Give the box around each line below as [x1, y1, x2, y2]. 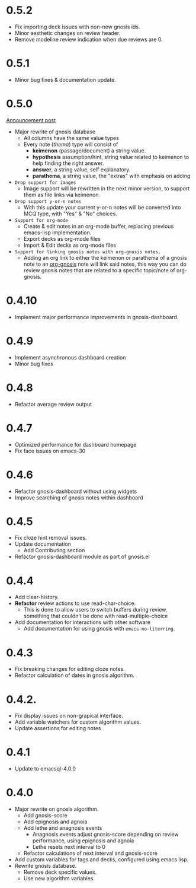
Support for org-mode [14, 217, 68, 223]
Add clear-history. [14, 594, 59, 601]
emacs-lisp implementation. [23, 229, 92, 236]
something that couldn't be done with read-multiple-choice [23, 612, 168, 620]
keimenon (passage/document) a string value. [32, 147, 146, 154]
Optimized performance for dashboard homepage [14, 441, 137, 448]
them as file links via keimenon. [23, 191, 101, 198]
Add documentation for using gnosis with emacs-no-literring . [23, 625, 175, 632]
